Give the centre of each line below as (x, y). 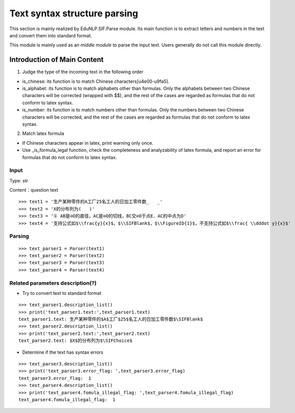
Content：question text (34, 190)
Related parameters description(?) (53, 283)
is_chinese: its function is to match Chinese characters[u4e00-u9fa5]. (96, 81)
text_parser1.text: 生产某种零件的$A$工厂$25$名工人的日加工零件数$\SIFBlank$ (111, 319)
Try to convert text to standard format (62, 293)
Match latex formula (43, 133)
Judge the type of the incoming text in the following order (83, 72)
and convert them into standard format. (51, 35)
